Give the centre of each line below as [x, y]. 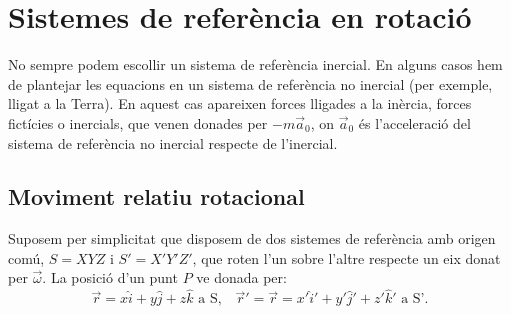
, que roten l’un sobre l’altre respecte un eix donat [346, 257]
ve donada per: [241, 277]
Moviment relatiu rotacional [156, 196]
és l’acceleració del [414, 122]
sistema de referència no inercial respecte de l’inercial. [173, 142]
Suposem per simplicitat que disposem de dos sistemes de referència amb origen [252, 238]
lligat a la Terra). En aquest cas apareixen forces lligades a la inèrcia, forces [240, 103]
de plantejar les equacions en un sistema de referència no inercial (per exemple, [250, 83]
